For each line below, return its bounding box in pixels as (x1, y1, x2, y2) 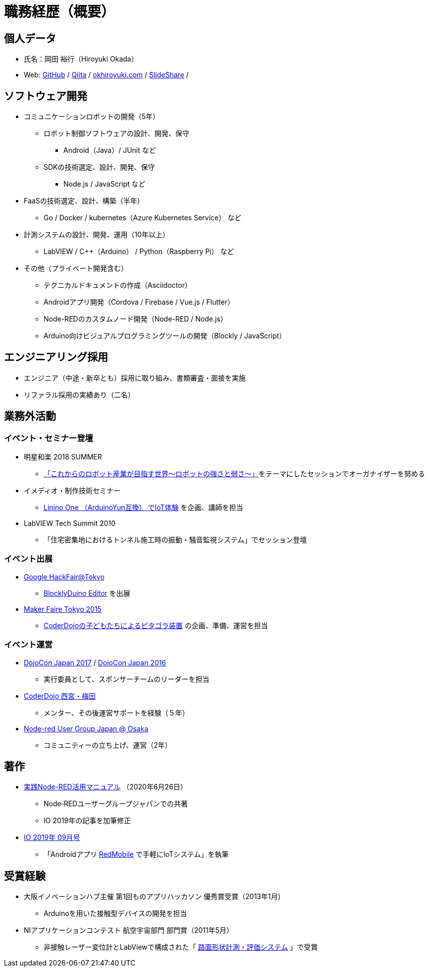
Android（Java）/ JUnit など (63, 146, 156, 155)
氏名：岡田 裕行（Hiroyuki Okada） (24, 55, 138, 64)
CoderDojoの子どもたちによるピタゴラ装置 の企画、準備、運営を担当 (44, 621, 268, 630)
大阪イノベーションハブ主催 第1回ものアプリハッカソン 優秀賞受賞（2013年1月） (24, 892, 285, 901)
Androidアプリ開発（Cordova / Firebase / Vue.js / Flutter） (44, 298, 234, 307)
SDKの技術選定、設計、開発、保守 (44, 163, 155, 172)
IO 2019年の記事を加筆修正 (44, 816, 131, 825)
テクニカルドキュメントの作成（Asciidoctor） (44, 281, 192, 290)
